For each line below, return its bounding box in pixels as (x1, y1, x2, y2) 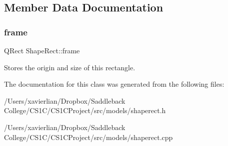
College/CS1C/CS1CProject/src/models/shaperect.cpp (4, 132, 173, 142)
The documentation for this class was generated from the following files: (4, 79, 224, 89)
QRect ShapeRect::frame (4, 45, 80, 55)
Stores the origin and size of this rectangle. (4, 62, 135, 72)
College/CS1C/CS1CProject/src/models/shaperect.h (4, 105, 166, 116)
